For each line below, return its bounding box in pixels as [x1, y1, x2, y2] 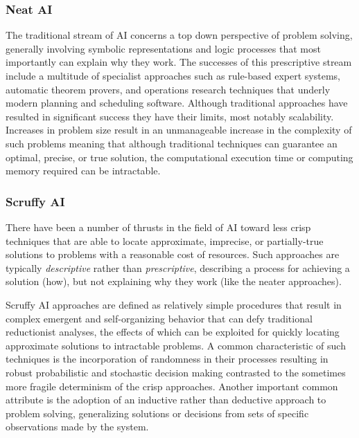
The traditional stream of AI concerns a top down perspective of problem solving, [6, 28, 353, 42]
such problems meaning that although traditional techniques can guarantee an [6, 136, 338, 150]
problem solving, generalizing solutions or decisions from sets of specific [6, 405, 309, 420]
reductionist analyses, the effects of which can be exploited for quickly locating [6, 325, 340, 339]
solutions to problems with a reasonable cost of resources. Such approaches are [6, 247, 340, 262]
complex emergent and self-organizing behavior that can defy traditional [6, 311, 313, 325]
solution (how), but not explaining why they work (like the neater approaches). [6, 274, 342, 289]
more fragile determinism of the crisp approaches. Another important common [6, 378, 338, 393]
